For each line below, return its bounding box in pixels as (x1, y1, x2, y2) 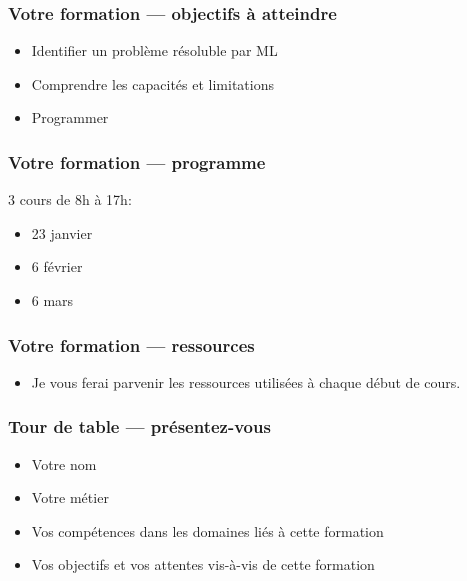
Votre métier (31, 487, 109, 508)
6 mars (31, 290, 74, 310)
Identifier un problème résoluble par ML (31, 40, 278, 61)
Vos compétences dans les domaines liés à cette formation (31, 520, 384, 541)
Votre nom (31, 453, 97, 474)
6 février (31, 256, 83, 277)
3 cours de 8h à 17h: (8, 189, 132, 210)
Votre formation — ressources (8, 332, 255, 357)
